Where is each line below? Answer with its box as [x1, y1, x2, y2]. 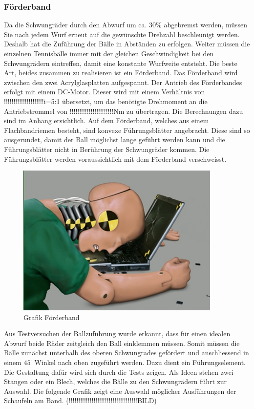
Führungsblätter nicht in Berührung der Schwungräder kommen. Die [4, 144, 210, 154]
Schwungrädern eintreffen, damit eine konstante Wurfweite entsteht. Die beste [4, 58, 237, 68]
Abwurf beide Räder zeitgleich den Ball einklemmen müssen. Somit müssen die [4, 338, 240, 348]
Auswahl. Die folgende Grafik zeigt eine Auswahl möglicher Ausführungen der [4, 386, 236, 396]
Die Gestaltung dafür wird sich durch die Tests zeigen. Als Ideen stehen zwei [4, 366, 233, 377]
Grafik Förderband [23, 312, 80, 322]
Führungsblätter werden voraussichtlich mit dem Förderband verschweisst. [4, 153, 227, 164]
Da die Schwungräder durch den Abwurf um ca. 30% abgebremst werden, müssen [4, 20, 248, 30]
